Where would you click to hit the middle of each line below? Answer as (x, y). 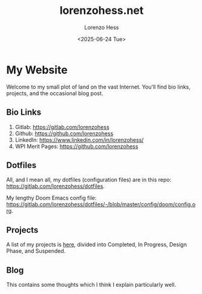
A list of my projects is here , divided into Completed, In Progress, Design (97, 245)
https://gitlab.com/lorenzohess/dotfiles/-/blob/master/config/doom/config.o (101, 204)
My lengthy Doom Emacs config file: (51, 198)
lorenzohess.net (102, 11)
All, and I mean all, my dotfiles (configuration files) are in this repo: (89, 180)
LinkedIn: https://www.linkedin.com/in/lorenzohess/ (79, 139)
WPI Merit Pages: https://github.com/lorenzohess (77, 146)
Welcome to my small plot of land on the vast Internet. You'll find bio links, (98, 87)
